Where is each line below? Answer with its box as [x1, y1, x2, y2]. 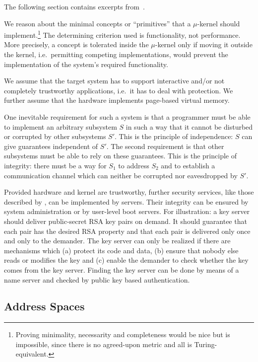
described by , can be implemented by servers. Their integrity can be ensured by [4, 196, 249, 207]
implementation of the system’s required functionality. [4, 59, 168, 69]
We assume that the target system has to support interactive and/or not [4, 75, 225, 86]
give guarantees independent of [4, 141, 98, 151]
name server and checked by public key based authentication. [4, 274, 190, 285]
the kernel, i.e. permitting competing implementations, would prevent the [4, 49, 228, 60]
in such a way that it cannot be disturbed [126, 121, 253, 132]
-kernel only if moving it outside [155, 39, 253, 50]
